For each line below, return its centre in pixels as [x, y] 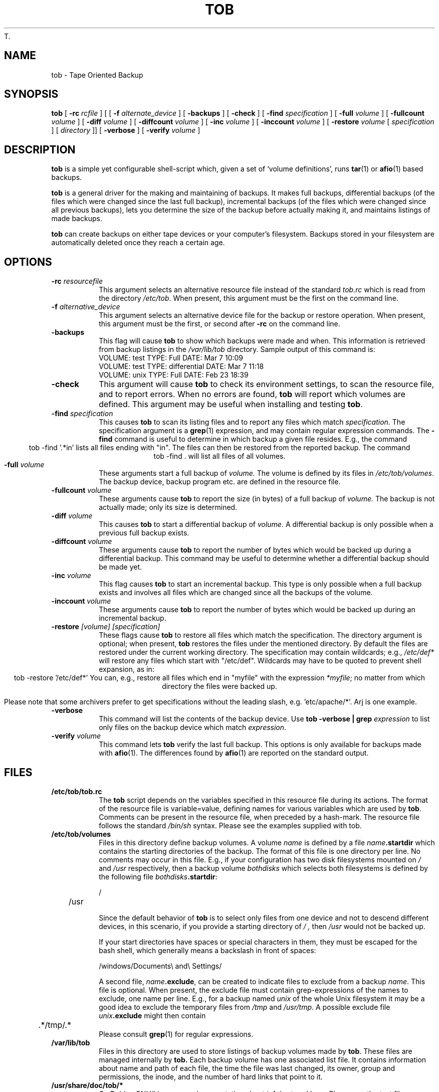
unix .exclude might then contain [152, 1015]
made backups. [77, 219]
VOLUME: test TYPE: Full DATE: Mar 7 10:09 [171, 358]
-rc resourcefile [77, 281]
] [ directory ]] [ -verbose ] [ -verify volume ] [126, 130]
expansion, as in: [127, 669]
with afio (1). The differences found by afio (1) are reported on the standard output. [234, 753]
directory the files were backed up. [220, 686]
